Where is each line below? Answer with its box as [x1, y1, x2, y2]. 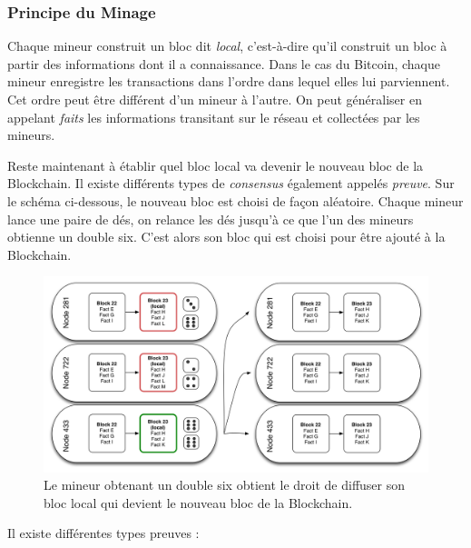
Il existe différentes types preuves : [7, 523, 200, 543]
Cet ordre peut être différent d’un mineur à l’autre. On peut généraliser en [7, 90, 422, 108]
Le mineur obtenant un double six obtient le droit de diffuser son [44, 475, 406, 494]
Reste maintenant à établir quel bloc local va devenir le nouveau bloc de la [7, 155, 424, 174]
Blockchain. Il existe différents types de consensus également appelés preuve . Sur [7, 174, 455, 193]
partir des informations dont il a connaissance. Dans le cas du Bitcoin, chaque [7, 54, 440, 73]
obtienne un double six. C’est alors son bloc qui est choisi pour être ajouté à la [7, 227, 446, 246]
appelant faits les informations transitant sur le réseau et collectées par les [7, 107, 420, 126]
